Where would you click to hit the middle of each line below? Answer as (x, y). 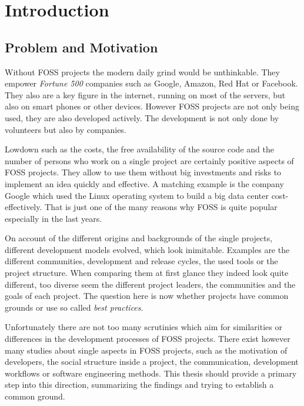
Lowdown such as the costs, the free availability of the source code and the (139, 149)
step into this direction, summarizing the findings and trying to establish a (139, 385)
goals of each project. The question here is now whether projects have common (147, 296)
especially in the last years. (54, 218)
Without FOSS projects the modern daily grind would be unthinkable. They (142, 71)
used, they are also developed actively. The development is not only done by (142, 117)
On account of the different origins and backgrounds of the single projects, (139, 238)
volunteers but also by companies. (66, 129)
